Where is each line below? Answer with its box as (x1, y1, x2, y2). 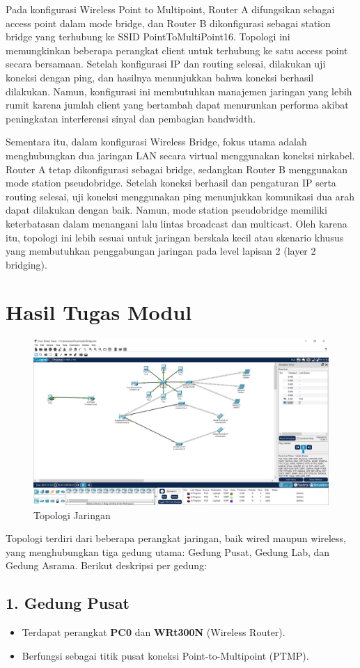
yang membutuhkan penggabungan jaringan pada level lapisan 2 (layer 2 (6, 244, 316, 258)
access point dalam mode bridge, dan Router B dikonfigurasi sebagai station (6, 15, 331, 30)
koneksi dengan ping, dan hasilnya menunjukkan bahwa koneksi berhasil (6, 70, 314, 84)
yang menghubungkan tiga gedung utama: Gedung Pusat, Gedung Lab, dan (6, 544, 330, 559)
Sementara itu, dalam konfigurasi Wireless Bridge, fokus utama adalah (6, 134, 307, 149)
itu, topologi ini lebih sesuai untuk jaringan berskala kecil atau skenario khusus (6, 230, 344, 244)
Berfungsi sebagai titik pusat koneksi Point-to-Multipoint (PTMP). (22, 648, 309, 662)
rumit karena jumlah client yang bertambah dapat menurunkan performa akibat (6, 97, 349, 112)
